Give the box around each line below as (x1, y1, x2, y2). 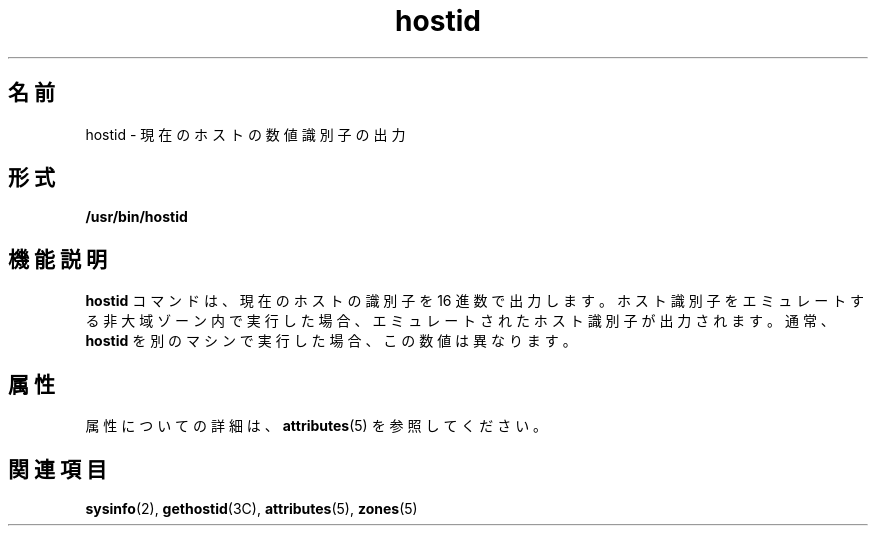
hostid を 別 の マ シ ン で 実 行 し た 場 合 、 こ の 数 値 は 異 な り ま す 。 (85, 332, 577, 350)
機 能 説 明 (8, 246, 107, 272)
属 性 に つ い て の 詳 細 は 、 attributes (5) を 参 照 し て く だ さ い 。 (85, 417, 548, 435)
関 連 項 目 (8, 456, 107, 482)
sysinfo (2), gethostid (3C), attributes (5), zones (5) (85, 499, 418, 517)
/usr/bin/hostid (85, 208, 188, 226)
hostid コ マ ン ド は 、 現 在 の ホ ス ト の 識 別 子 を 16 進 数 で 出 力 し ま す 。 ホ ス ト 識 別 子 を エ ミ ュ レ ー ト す (85, 292, 865, 310)
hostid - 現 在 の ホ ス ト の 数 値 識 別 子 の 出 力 (85, 125, 406, 143)
